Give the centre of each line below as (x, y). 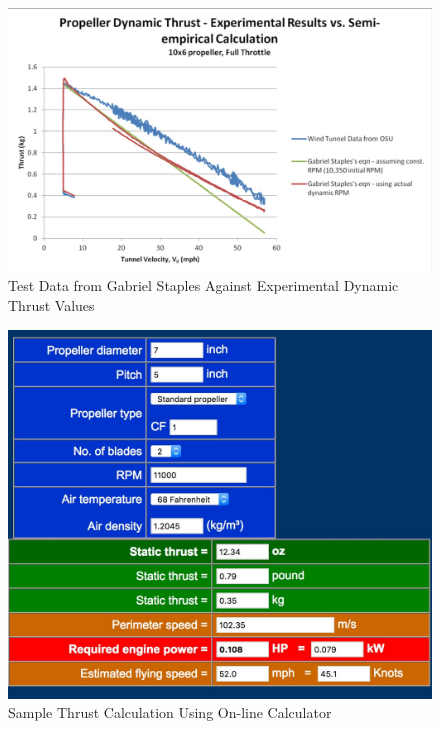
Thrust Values (51, 304)
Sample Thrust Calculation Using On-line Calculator (170, 712)
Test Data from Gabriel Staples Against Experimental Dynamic (203, 285)
